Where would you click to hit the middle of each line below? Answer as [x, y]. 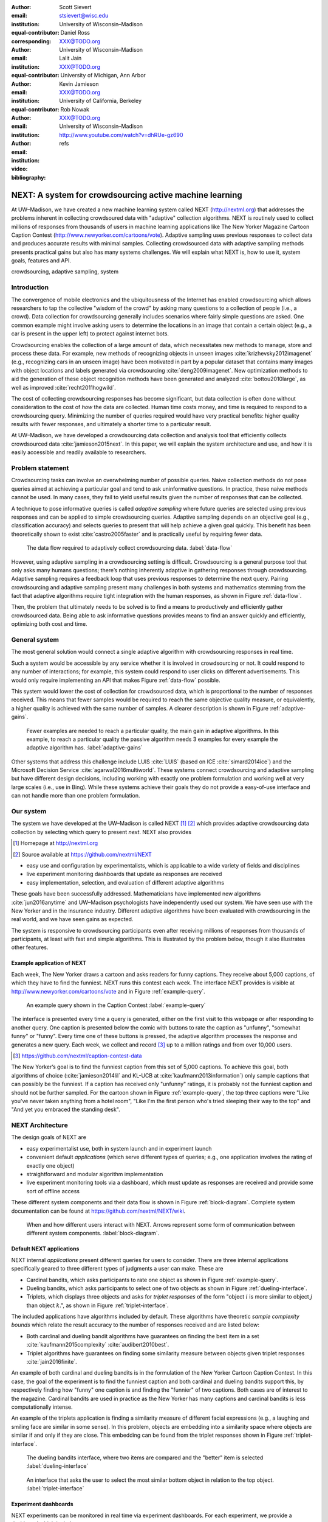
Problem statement [40, 468]
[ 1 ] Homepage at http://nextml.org [56, 843]
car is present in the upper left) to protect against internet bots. [90, 334]
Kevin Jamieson [79, 84]
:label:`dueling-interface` [57, 1466]
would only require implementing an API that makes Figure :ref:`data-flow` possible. [116, 680]
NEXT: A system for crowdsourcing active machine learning [127, 195]
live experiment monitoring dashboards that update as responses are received [124, 874]
